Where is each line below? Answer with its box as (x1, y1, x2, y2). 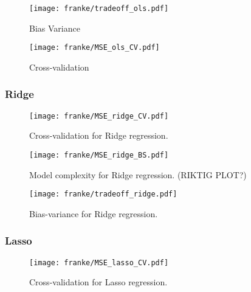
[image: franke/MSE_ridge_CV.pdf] (29, 111, 169, 120)
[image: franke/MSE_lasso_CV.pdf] (29, 258, 169, 267)
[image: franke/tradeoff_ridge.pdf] (29, 190, 177, 199)
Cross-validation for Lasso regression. (29, 276, 168, 288)
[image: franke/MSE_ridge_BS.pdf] (29, 150, 169, 159)
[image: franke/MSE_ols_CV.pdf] (29, 43, 160, 52)
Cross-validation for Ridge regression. (29, 129, 168, 142)
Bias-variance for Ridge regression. (29, 207, 158, 220)
